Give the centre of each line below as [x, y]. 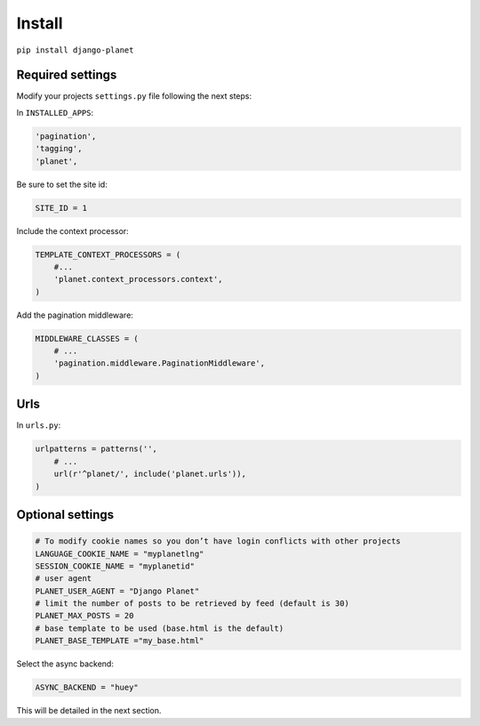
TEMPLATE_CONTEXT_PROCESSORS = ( [108, 254]
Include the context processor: [72, 230]
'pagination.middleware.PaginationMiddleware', [160, 363]
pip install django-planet [75, 50]
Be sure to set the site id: [62, 184]
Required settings [67, 75]
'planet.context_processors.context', [138, 279]
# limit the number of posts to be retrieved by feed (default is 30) [192, 604]
